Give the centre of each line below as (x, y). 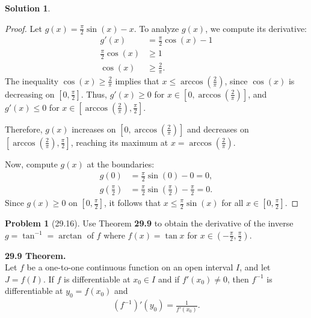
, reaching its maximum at (119, 142)
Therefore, (24, 129)
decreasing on (30, 94)
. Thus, (94, 94)
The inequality (32, 80)
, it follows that (132, 202)
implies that (137, 80)
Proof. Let (23, 28)
